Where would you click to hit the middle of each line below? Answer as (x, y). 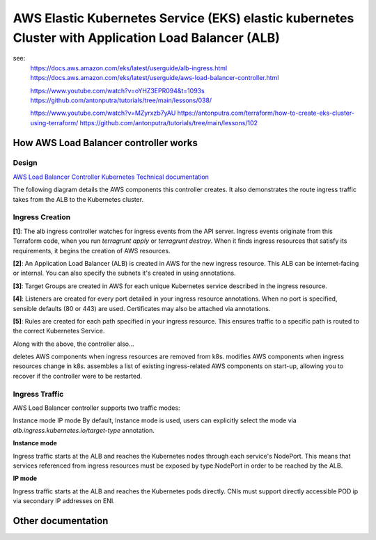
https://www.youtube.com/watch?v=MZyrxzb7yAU (103, 113)
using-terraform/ (54, 122)
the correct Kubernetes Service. (59, 331)
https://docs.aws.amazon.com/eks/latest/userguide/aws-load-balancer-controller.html (155, 78)
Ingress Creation (42, 217)
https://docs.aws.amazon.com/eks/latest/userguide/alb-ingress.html (129, 68)
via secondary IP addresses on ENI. (64, 501)
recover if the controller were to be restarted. (78, 376)
